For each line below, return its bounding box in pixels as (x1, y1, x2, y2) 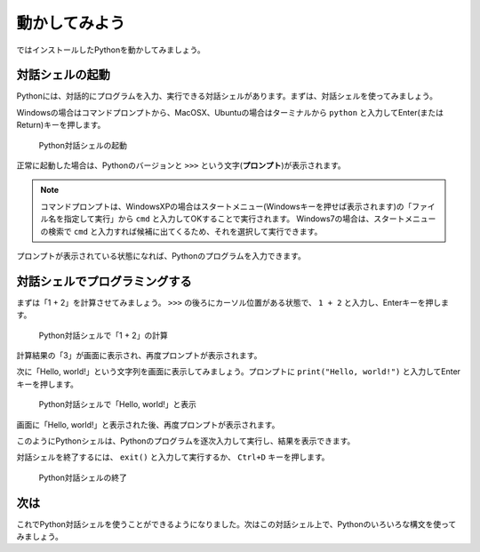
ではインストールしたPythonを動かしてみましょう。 (16, 44, 205, 55)
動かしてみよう (16, 13, 126, 33)
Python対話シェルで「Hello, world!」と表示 (38, 399, 197, 410)
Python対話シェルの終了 (38, 472, 128, 483)
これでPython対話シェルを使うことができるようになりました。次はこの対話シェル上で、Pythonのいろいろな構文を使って (16, 518, 457, 529)
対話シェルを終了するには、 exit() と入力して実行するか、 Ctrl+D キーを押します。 (16, 452, 330, 462)
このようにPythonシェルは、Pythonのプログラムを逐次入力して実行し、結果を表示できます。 (16, 436, 356, 446)
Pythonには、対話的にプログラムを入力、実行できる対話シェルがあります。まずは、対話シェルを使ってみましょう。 (16, 91, 437, 101)
